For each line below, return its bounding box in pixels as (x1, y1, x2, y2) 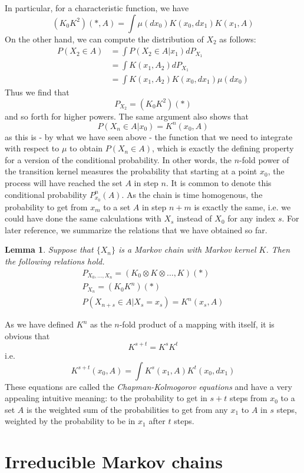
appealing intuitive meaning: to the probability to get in (5, 392, 207, 404)
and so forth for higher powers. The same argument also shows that (5, 110, 249, 122)
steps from (229, 392, 267, 404)
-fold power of (239, 153, 289, 166)
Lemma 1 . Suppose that (5, 243, 94, 256)
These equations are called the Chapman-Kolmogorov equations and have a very (5, 380, 292, 392)
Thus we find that (5, 86, 70, 98)
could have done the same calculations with (5, 212, 161, 224)
